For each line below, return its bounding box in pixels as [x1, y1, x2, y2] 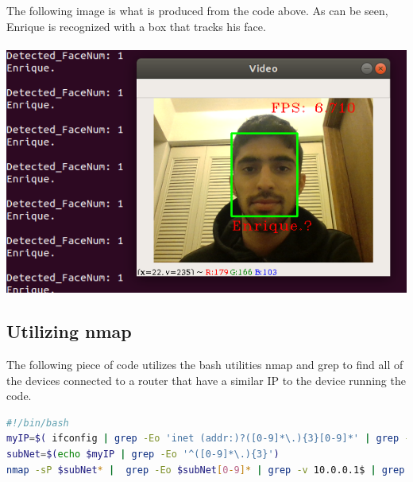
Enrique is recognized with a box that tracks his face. [6, 17, 266, 34]
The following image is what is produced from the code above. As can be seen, [6, 2, 388, 18]
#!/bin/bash [6, 417, 69, 429]
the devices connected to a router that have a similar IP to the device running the [6, 371, 406, 388]
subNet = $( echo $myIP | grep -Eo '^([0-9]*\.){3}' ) [6, 449, 280, 461]
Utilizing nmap [6, 319, 132, 344]
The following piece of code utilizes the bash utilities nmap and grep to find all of [6, 356, 403, 373]
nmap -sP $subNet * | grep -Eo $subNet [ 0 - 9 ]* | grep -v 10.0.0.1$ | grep [6, 464, 405, 476]
